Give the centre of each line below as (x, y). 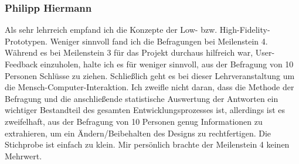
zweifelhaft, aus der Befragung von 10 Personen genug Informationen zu (134, 121)
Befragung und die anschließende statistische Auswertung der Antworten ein (142, 98)
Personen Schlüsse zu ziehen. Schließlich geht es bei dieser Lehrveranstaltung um (150, 75)
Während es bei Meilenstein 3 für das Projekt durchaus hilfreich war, (129, 52)
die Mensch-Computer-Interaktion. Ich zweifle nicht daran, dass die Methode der (149, 87)
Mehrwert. (23, 156)
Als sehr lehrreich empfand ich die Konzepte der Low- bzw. (111, 30)
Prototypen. (26, 41)
